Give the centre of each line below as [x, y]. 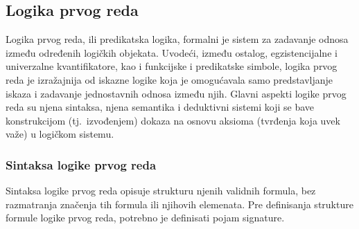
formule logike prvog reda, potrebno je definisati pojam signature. [145, 218]
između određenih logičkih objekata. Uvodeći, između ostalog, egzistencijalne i [172, 52]
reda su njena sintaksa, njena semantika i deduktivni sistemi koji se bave [160, 107]
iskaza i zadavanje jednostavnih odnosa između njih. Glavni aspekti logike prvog [176, 93]
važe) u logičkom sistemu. [60, 134]
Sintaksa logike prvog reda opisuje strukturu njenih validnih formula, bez [161, 191]
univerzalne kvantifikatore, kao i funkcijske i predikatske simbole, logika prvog [172, 66]
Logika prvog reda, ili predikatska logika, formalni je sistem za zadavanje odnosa [177, 39]
